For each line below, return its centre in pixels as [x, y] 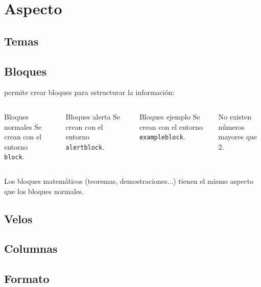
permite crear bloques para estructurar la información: [89, 92]
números [231, 126]
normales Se [23, 126]
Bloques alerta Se [93, 116]
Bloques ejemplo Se [170, 116]
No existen [235, 116]
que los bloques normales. [44, 191]
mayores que [238, 137]
